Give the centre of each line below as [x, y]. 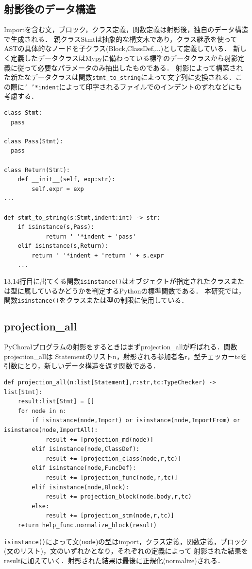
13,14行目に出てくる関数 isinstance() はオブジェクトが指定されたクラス [117, 281]
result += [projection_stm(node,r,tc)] [110, 516]
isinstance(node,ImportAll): [51, 430]
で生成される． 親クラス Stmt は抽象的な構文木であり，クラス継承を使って [121, 39]
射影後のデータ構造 [50, 9]
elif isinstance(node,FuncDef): [84, 468]
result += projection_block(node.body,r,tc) [118, 497]
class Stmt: [23, 113]
